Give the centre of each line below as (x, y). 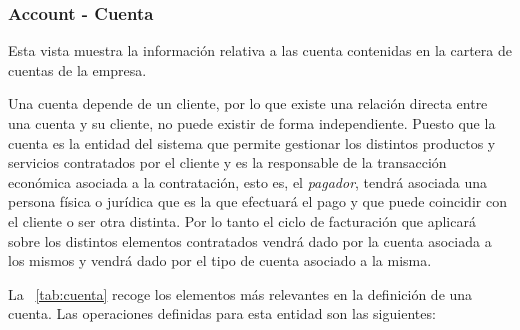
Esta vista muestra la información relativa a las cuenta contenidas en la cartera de (260, 50)
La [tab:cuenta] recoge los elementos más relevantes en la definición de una (240, 293)
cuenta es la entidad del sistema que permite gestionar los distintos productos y (252, 142)
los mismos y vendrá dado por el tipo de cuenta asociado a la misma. (220, 260)
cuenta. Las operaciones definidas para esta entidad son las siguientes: (222, 313)
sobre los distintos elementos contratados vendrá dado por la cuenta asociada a (250, 240)
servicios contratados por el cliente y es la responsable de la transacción (227, 162)
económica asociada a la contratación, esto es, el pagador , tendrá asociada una (248, 181)
